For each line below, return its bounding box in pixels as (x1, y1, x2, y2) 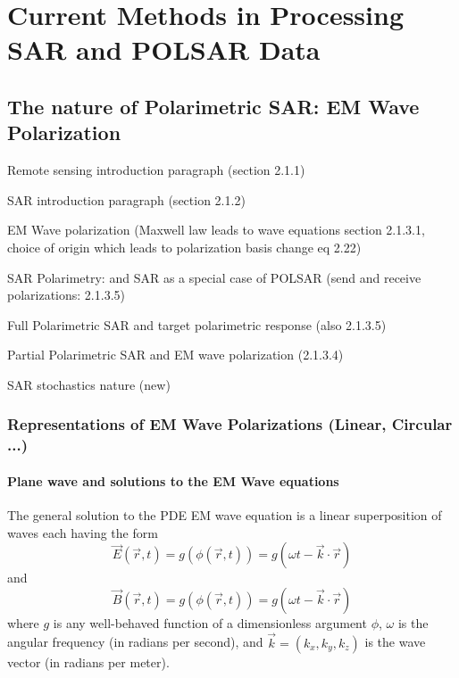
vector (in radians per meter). (7, 652, 170, 671)
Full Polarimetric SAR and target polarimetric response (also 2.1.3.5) (7, 315, 387, 334)
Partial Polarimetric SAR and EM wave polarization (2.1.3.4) (7, 345, 344, 364)
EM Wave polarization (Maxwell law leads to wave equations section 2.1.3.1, (7, 220, 425, 239)
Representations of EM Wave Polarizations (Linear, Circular (7, 413, 453, 435)
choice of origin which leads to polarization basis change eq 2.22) (7, 237, 362, 256)
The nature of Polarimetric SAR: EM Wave (7, 92, 420, 120)
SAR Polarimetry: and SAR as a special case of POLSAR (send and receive (7, 268, 421, 286)
